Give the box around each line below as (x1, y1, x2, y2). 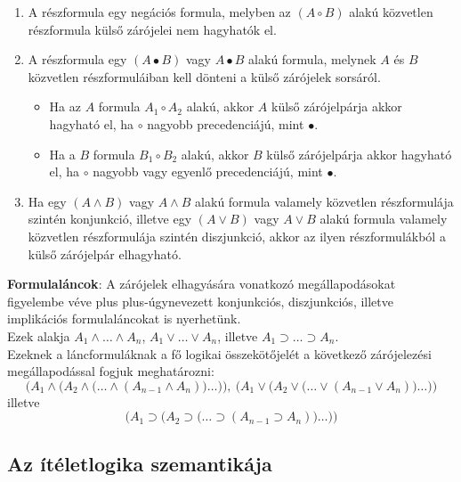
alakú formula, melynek (248, 50, 376, 69)
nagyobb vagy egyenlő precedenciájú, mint (93, 162, 323, 181)
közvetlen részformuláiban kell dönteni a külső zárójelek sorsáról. (28, 67, 381, 86)
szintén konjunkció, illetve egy (28, 209, 192, 228)
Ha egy (28, 192, 67, 210)
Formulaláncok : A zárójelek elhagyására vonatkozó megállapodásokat (7, 274, 396, 293)
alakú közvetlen (349, 3, 433, 20)
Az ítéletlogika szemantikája (7, 449, 272, 477)
